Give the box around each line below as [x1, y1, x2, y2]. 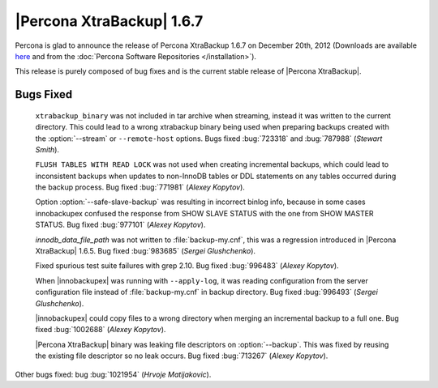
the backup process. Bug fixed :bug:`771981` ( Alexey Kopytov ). [35, 182, 245, 192]
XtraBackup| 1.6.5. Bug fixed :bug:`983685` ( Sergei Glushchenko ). [35, 246, 255, 256]
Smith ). [35, 144, 60, 154]
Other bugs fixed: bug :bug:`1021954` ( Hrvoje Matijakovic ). [15, 369, 212, 379]
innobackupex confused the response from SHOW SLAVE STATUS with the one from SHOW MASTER [35, 208, 374, 218]
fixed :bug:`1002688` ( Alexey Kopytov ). [35, 325, 166, 335]
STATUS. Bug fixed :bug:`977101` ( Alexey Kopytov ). [35, 220, 206, 230]
